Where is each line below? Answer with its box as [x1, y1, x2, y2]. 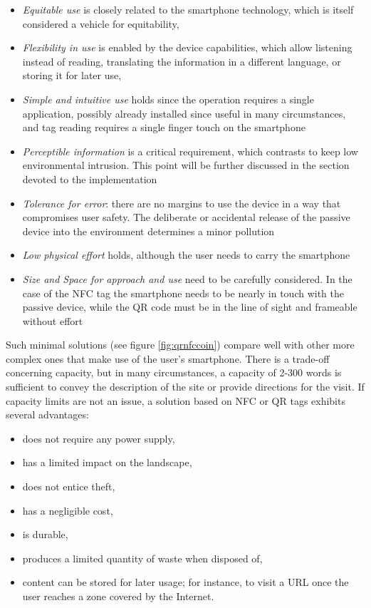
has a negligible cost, [22, 503, 113, 517]
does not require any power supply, [22, 431, 175, 445]
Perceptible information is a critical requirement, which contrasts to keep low [22, 143, 358, 158]
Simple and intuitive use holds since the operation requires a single [22, 91, 314, 106]
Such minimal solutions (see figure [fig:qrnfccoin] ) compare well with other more [6, 337, 355, 352]
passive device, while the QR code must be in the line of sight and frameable [22, 299, 357, 314]
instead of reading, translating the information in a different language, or [22, 53, 341, 68]
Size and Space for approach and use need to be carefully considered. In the [22, 271, 352, 286]
